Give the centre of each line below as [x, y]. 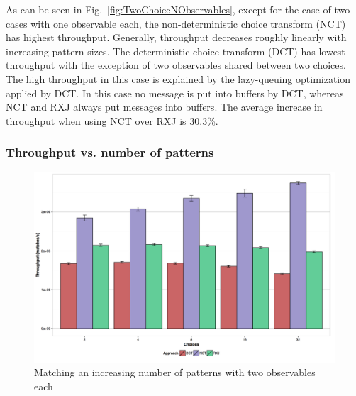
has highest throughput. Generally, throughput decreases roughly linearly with [176, 37]
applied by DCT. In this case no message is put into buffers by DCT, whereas [175, 93]
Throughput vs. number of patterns [110, 152]
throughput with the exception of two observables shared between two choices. [176, 65]
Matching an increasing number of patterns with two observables [175, 372]
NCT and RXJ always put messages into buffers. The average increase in [164, 107]
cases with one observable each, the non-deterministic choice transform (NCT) [176, 23]
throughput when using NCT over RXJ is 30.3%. [112, 120]
